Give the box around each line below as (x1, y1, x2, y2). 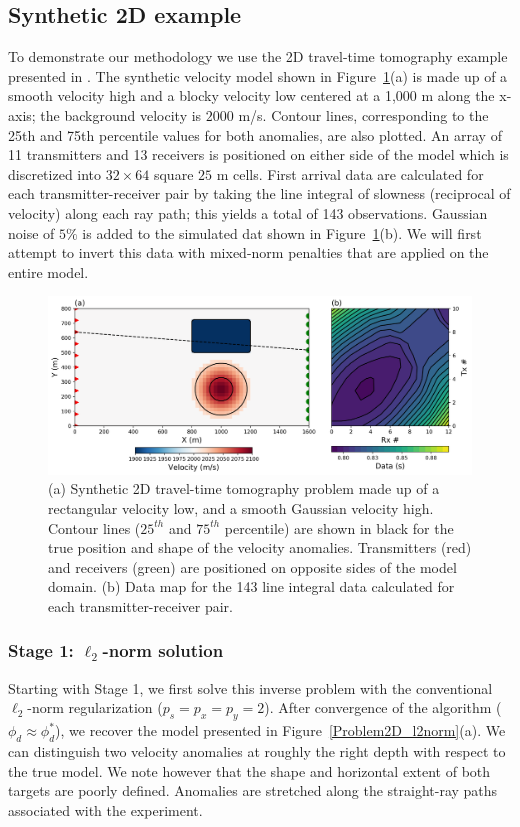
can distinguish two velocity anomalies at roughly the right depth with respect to (8, 740, 506, 761)
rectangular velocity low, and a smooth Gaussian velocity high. (48, 497, 434, 518)
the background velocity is (40, 104, 202, 125)
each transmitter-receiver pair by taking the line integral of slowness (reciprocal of (8, 183, 511, 204)
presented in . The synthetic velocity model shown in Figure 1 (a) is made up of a (8, 65, 508, 86)
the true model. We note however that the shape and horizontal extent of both (8, 760, 491, 781)
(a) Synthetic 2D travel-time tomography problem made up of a (48, 478, 440, 499)
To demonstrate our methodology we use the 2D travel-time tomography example (8, 46, 508, 67)
